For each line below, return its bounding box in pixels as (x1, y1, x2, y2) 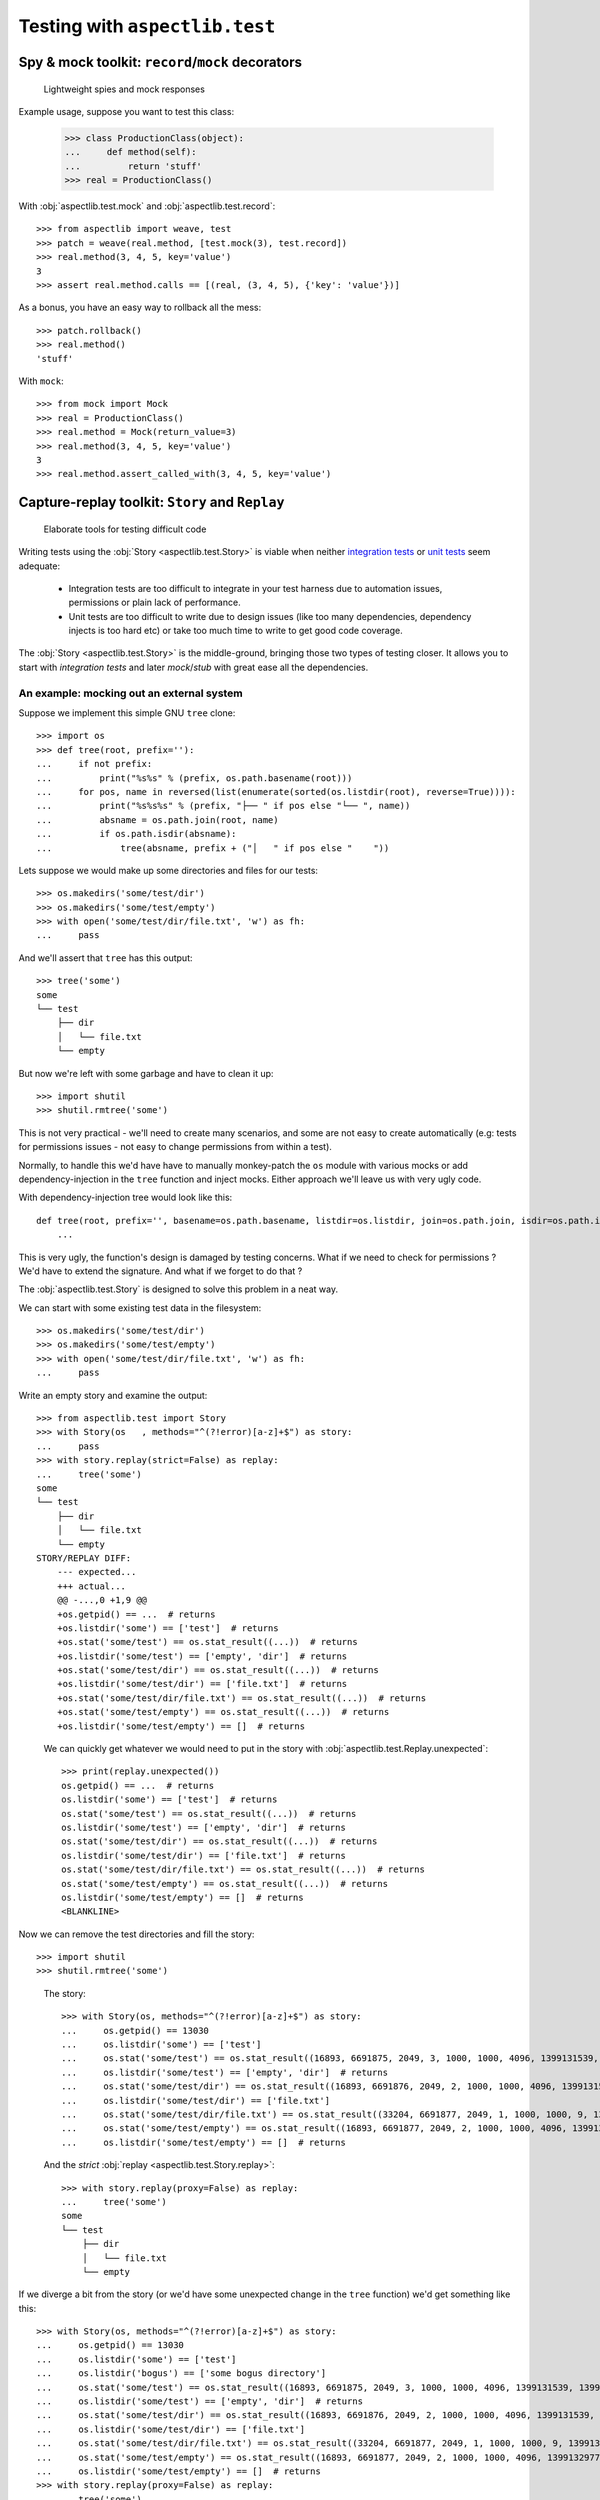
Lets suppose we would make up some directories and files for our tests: (18, 864, 319, 876)
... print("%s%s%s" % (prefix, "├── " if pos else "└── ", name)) (36, 800, 411, 812)
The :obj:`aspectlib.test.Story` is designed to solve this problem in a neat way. (18, 1283, 339, 1295)
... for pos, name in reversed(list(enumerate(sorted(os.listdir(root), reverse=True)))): (36, 786, 517, 797)
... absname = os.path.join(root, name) (36, 814, 279, 825)
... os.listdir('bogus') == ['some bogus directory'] (36, 2368, 327, 2379)
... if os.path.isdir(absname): (36, 828, 237, 840)
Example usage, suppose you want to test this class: (18, 105, 235, 117)
